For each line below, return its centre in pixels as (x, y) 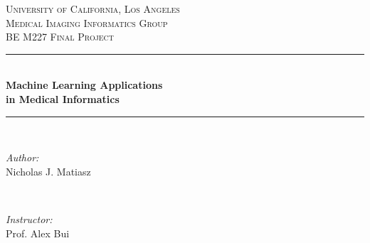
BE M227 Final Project (60, 37)
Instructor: (29, 218)
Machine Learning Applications (84, 85)
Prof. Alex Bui (38, 233)
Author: (22, 157)
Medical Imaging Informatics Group (87, 22)
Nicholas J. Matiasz (48, 171)
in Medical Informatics (63, 98)
